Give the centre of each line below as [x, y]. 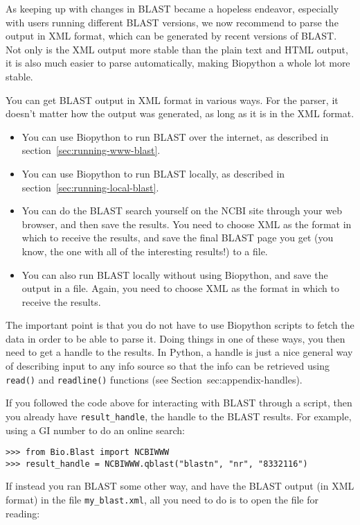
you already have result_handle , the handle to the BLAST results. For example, [179, 416]
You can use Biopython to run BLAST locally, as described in [153, 173]
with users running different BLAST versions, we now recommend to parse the [172, 22]
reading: [23, 513]
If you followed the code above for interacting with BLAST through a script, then [179, 403]
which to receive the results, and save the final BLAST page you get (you [178, 238]
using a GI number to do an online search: [95, 430]
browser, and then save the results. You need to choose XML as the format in [187, 224]
